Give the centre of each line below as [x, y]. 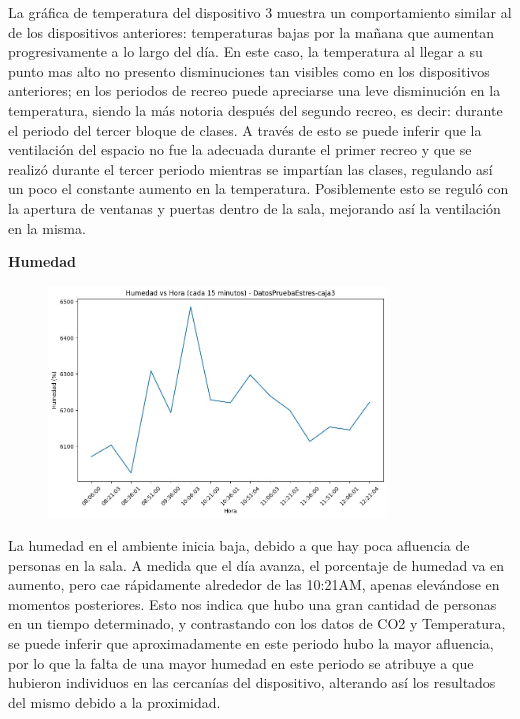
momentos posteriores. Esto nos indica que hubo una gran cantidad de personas [252, 603]
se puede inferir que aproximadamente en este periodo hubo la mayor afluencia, [251, 643]
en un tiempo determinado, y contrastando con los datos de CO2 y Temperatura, [257, 623]
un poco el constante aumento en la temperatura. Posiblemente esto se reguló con [258, 188]
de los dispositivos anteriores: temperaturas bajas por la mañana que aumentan [251, 31]
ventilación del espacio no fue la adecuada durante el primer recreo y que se [240, 149]
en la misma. [47, 227]
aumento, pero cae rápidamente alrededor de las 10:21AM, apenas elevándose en [254, 584]
